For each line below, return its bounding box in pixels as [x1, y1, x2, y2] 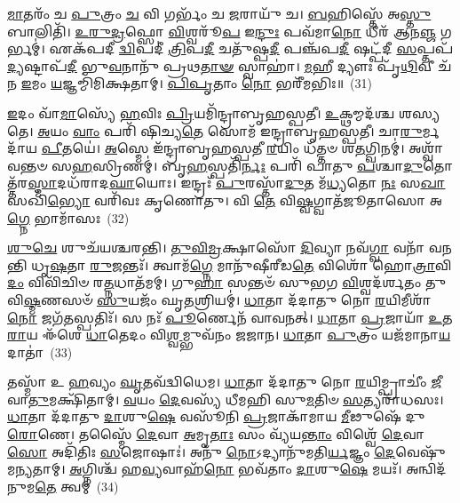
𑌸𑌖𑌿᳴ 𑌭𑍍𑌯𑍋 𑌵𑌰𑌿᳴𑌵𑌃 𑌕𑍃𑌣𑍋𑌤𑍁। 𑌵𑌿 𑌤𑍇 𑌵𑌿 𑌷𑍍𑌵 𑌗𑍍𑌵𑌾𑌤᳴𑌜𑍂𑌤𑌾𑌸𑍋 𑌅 [7, 190, 442, 209]
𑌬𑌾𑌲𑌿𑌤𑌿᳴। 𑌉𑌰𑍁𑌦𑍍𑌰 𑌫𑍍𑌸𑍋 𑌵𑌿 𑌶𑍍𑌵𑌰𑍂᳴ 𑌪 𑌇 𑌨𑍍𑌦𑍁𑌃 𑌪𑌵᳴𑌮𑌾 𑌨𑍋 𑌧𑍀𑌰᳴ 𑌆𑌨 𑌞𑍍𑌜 [7, 21, 437, 40]
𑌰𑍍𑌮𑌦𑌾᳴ [422, 121, 440, 140]
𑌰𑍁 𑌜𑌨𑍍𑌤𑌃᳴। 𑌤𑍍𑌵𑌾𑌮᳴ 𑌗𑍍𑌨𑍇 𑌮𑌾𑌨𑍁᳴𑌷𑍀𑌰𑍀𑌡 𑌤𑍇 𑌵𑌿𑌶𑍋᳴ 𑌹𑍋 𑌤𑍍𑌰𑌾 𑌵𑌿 [90, 255, 452, 274]
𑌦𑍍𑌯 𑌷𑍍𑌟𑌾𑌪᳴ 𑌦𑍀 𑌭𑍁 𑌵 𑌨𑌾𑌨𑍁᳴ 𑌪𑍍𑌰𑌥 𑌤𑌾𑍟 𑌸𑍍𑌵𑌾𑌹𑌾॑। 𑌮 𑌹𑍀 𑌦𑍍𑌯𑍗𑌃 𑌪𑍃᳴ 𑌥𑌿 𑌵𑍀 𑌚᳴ [7, 56, 452, 75]
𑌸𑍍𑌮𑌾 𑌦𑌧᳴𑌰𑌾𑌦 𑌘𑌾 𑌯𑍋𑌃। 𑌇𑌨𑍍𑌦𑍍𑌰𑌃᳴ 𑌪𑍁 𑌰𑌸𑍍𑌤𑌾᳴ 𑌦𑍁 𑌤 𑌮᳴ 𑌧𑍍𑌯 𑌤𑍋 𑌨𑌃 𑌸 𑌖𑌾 [28, 173, 446, 192]
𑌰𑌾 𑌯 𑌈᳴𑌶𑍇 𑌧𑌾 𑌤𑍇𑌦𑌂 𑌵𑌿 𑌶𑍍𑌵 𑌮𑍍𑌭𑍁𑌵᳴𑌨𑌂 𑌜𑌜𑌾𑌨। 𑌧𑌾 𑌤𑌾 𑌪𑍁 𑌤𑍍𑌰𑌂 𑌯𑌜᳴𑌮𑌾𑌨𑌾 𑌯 [7, 325, 451, 344]
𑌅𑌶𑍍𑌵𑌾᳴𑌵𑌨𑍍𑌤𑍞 [408, 139, 443, 157]
